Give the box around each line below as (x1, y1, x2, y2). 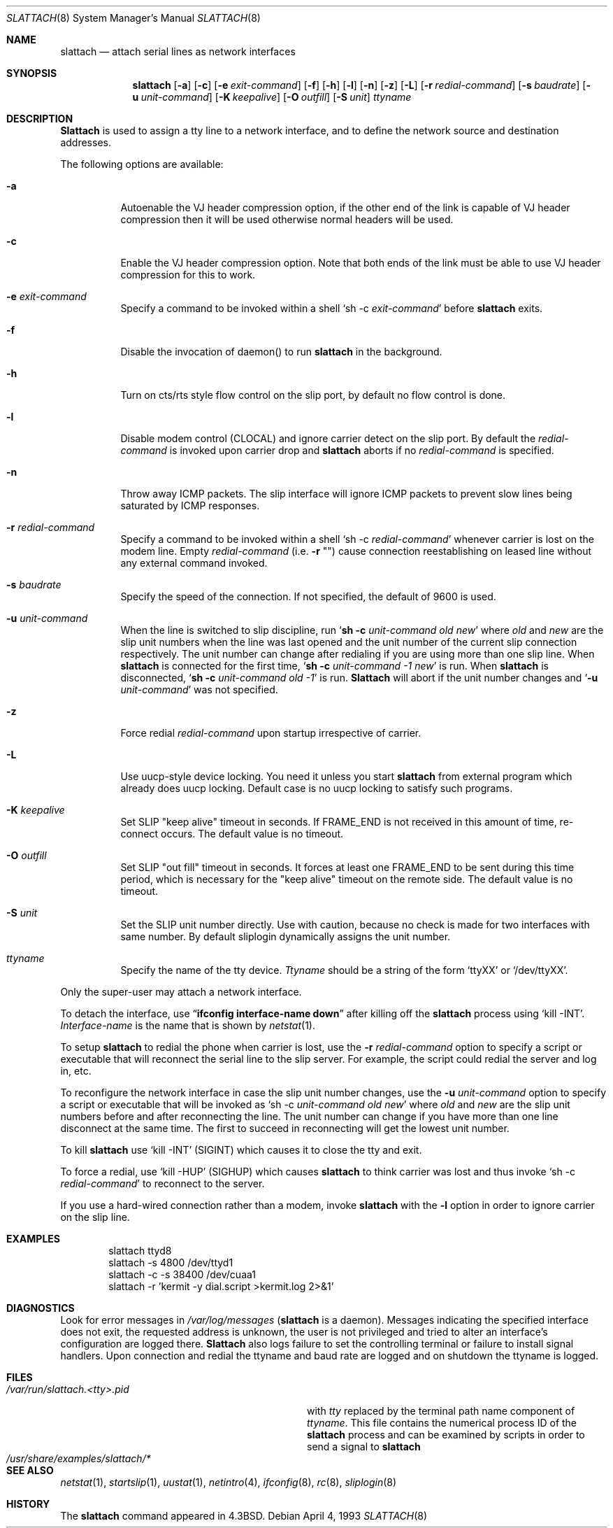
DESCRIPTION (6, 113, 73, 125)
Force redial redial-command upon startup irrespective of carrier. (120, 727, 421, 739)
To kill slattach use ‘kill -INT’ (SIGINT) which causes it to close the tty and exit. (60, 1144, 422, 1156)
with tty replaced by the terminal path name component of (307, 1405, 575, 1417)
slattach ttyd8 (108, 1245, 172, 1257)
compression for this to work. (120, 269, 256, 281)
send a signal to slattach (307, 1441, 421, 1452)
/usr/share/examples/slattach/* (6, 1452, 151, 1464)
